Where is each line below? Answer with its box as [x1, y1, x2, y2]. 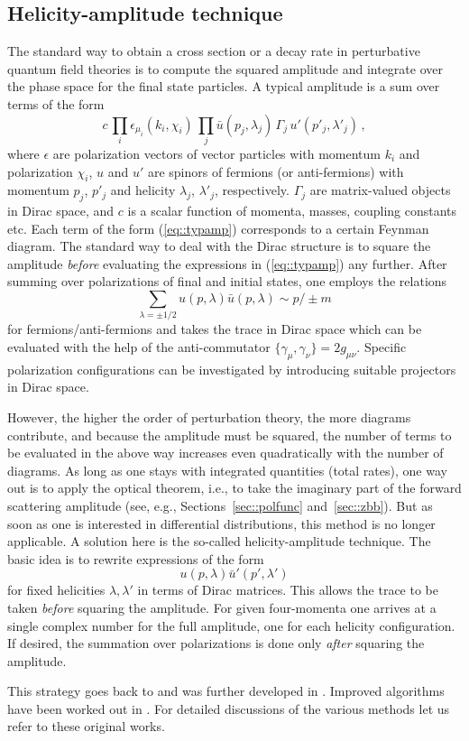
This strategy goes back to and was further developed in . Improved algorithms [7, 681, 445, 700]
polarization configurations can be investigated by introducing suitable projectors [7, 359, 456, 378]
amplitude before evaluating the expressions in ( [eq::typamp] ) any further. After [7, 254, 447, 273]
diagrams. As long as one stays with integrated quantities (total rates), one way [7, 460, 447, 479]
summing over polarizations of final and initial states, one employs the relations [7, 272, 447, 291]
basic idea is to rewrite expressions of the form [7, 549, 264, 568]
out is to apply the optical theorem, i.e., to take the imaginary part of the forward [7, 478, 462, 497]
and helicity [110, 181, 176, 199]
